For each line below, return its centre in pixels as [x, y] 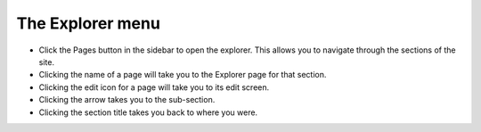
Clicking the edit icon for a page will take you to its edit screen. [154, 87]
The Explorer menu [88, 23]
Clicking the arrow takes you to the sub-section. [127, 100]
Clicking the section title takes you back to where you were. [148, 112]
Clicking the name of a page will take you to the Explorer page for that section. [183, 75]
